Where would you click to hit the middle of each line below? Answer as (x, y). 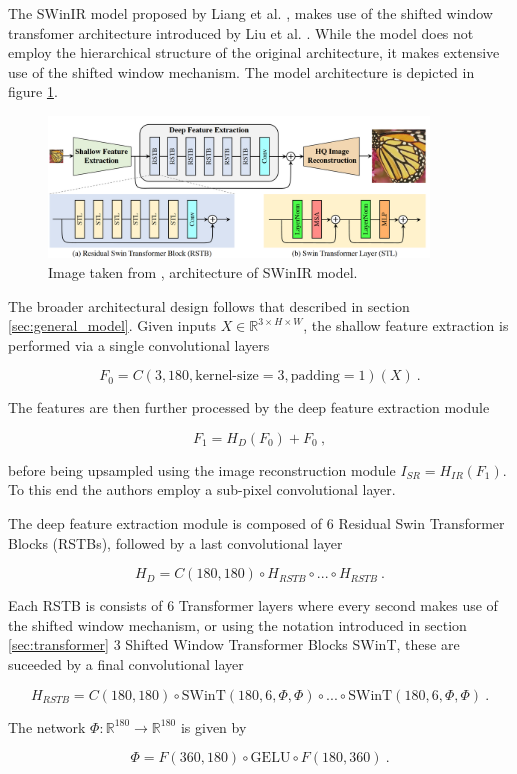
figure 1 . (33, 91)
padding (315, 376)
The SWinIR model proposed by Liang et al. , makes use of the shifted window (250, 13)
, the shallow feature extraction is (406, 325)
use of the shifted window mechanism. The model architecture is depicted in (241, 71)
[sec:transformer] (58, 644)
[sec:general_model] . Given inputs (112, 325)
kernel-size (227, 376)
